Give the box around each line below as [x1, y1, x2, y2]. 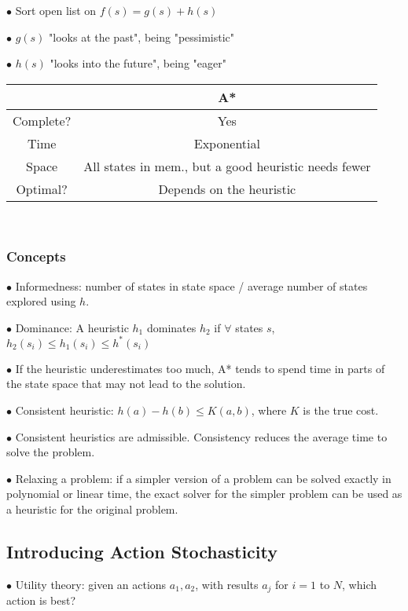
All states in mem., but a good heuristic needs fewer [83, 156, 371, 175]
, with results [195, 576, 259, 592]
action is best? [6, 592, 76, 609]
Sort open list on [15, 2, 97, 18]
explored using [6, 293, 76, 309]
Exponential [193, 134, 260, 152]
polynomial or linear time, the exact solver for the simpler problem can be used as [6, 485, 402, 502]
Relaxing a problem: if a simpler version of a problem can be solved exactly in [15, 470, 391, 486]
